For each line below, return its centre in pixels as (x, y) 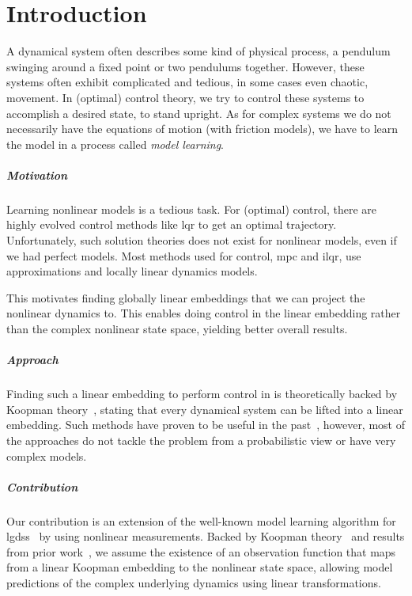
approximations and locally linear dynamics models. (132, 271)
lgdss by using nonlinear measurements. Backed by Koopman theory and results (206, 536)
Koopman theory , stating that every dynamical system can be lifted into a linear (205, 409)
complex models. (47, 456)
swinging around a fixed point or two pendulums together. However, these (185, 66)
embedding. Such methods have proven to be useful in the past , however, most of (206, 425)
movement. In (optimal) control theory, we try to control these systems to (185, 97)
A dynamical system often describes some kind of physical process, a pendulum (198, 51)
